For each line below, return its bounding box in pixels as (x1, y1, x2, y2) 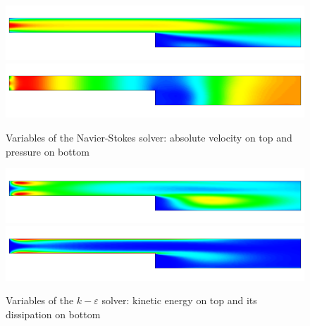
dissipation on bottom (6, 306, 101, 321)
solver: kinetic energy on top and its (101, 293, 257, 308)
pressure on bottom (6, 144, 89, 158)
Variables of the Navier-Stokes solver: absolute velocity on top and (6, 130, 292, 145)
